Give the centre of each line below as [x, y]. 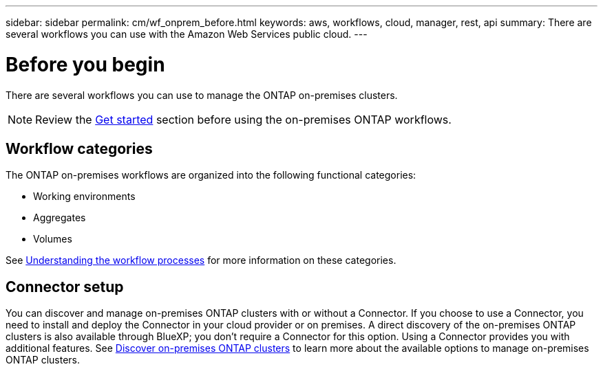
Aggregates [60, 218]
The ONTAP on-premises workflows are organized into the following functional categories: [211, 175]
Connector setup [65, 287]
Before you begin [85, 64]
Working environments [84, 197]
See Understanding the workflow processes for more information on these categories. [201, 260]
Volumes [53, 239]
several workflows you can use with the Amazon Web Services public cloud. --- [187, 34]
